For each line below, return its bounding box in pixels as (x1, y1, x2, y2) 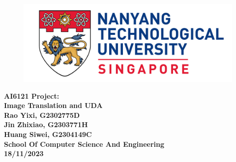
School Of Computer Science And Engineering (4, 138, 165, 149)
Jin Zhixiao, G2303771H (4, 119, 88, 130)
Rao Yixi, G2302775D (4, 109, 80, 120)
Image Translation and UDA (4, 100, 103, 110)
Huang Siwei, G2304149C (4, 129, 92, 139)
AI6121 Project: (4, 90, 59, 101)
